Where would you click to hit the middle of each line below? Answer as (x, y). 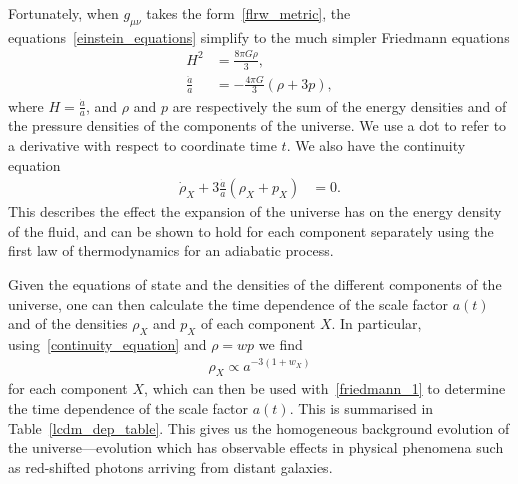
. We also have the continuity (376, 144)
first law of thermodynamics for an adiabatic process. (171, 250)
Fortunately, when (63, 13)
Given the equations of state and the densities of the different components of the (255, 283)
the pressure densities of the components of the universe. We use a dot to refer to (257, 125)
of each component (258, 323)
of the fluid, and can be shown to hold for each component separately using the (251, 230)
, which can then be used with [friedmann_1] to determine (325, 388)
